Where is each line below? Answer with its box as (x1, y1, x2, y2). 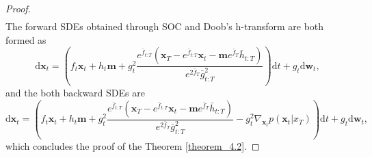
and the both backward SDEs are (5, 85, 145, 100)
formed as (5, 32, 46, 47)
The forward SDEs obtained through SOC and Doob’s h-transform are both (5, 19, 324, 34)
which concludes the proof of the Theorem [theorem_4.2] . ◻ (5, 138, 260, 153)
